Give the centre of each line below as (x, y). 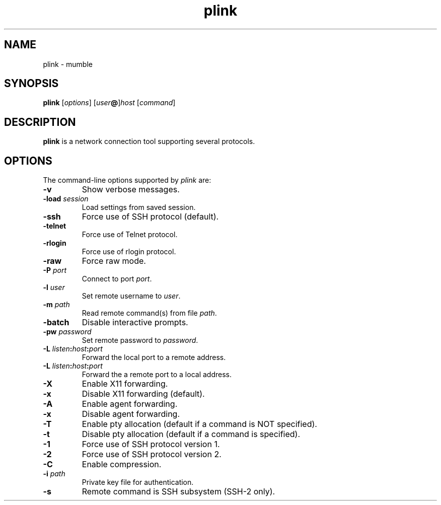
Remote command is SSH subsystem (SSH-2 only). (178, 492)
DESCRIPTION (40, 122)
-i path (54, 474)
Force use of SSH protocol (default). (150, 217)
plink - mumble (68, 64)
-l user (54, 287)
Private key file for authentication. (138, 482)
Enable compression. (122, 464)
